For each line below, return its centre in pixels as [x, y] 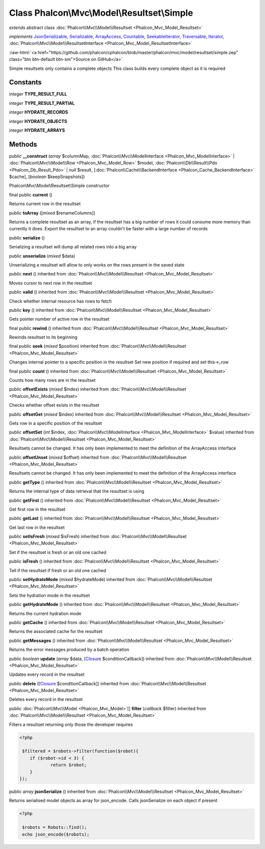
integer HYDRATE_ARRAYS [37, 130]
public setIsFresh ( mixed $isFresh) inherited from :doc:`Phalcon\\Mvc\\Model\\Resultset [98, 537]
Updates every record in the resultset [47, 674]
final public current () [31, 195]
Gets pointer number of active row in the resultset [59, 319]
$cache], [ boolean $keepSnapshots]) [47, 177]
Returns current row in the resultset [45, 204]
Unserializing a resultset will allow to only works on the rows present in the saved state [97, 265]
